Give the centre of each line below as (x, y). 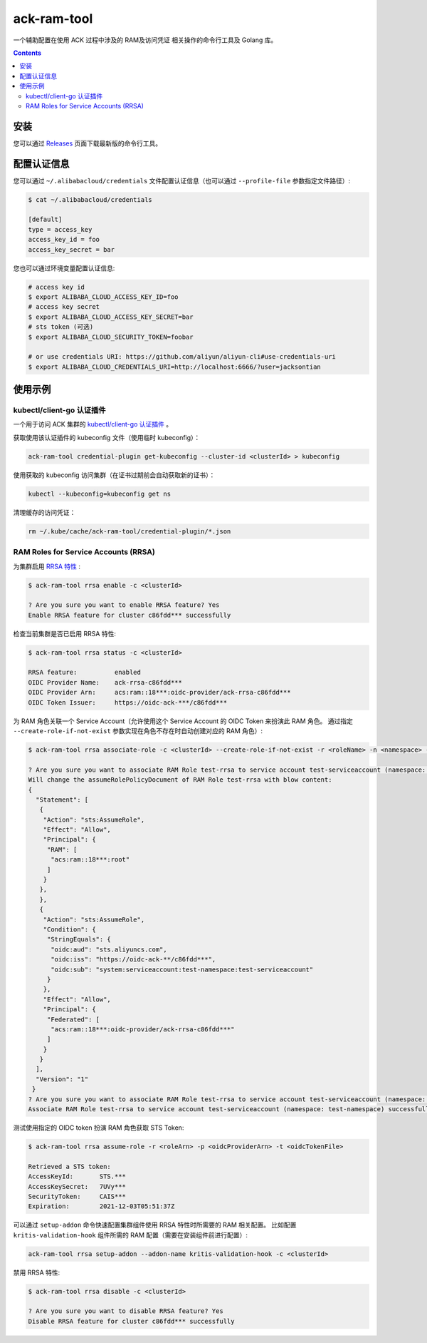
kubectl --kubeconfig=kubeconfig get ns (99, 494)
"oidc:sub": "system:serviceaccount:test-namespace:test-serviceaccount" (182, 969)
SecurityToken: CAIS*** (77, 1196)
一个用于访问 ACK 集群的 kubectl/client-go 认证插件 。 (93, 424)
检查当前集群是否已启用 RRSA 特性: (65, 633)
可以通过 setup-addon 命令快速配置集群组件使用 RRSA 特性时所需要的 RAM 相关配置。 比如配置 (155, 1225)
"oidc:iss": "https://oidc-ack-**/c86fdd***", (133, 960)
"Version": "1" (62, 1079)
